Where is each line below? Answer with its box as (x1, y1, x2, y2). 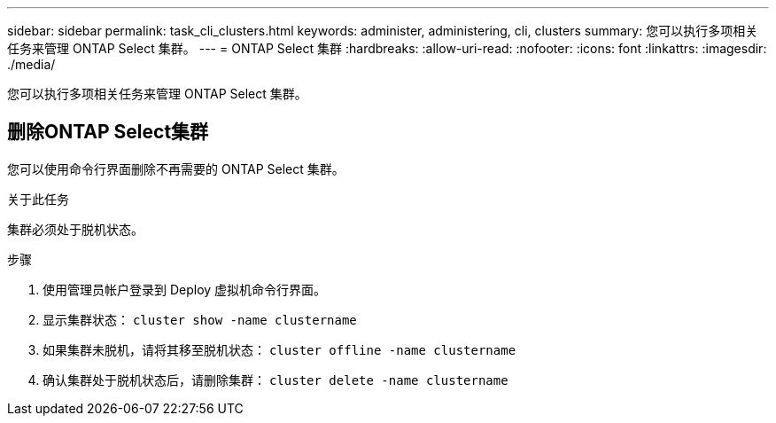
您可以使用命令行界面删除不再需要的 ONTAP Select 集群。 (7, 161, 345, 176)
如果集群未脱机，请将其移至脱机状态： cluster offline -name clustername (43, 341, 516, 357)
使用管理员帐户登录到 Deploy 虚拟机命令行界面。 (43, 281, 327, 297)
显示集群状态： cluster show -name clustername (43, 311, 357, 327)
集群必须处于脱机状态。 (7, 221, 144, 237)
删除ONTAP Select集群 (7, 121, 209, 144)
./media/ (7, 57, 56, 72)
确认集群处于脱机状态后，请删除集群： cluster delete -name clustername (43, 372, 508, 388)
